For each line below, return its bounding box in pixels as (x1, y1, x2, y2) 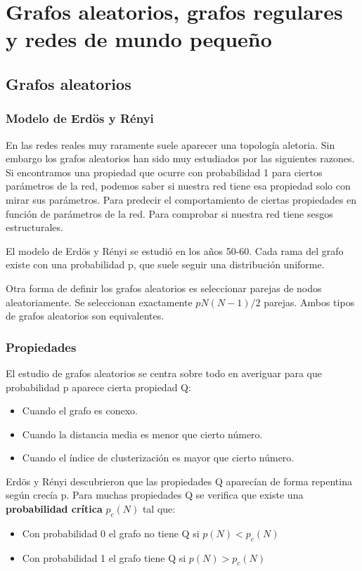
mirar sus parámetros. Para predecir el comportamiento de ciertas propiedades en (6, 192, 357, 206)
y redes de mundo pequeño (6, 25, 272, 53)
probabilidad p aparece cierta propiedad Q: (6, 379, 191, 394)
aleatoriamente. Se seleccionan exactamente (6, 294, 193, 309)
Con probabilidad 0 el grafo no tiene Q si (22, 525, 200, 540)
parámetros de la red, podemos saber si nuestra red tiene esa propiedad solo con (6, 178, 351, 193)
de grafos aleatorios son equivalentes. (6, 308, 164, 323)
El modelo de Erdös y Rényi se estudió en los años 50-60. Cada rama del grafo (6, 243, 344, 258)
